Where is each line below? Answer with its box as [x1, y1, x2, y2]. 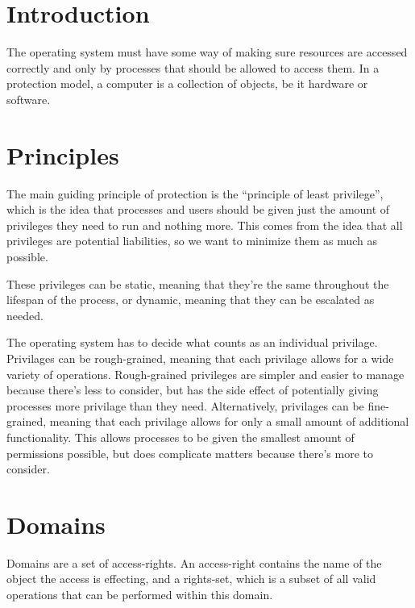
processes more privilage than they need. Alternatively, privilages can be [6, 397, 364, 414]
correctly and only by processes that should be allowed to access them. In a [6, 59, 380, 76]
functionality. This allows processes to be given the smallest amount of [6, 428, 355, 445]
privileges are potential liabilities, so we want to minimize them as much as [6, 232, 378, 249]
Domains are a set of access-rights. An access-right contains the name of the [6, 554, 382, 571]
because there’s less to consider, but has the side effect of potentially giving [6, 381, 379, 398]
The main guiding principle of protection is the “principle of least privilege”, [6, 185, 384, 202]
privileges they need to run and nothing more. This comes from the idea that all [6, 216, 403, 233]
